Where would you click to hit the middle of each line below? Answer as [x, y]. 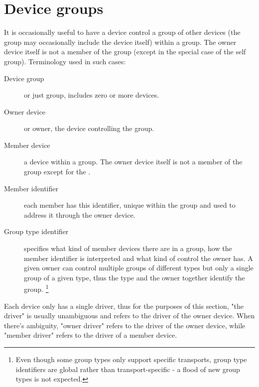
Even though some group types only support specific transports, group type [131, 359]
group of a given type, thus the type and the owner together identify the [134, 277]
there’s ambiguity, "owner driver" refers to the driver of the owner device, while [125, 325]
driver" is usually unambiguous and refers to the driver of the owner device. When [129, 316]
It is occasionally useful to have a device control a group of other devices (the [122, 32]
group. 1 [36, 288]
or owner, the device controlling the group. [89, 128]
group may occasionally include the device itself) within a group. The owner [120, 42]
